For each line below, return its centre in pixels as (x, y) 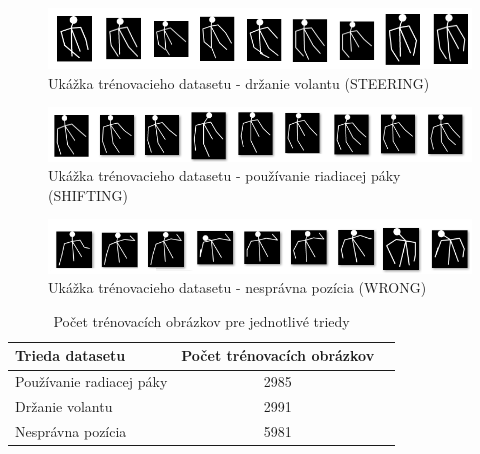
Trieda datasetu (70, 355)
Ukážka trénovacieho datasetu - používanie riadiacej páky (224, 175)
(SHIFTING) (88, 194)
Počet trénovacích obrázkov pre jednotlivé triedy (201, 320)
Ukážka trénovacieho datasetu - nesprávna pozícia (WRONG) (237, 287)
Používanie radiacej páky (91, 381)
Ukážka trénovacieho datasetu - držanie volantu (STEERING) (239, 82)
